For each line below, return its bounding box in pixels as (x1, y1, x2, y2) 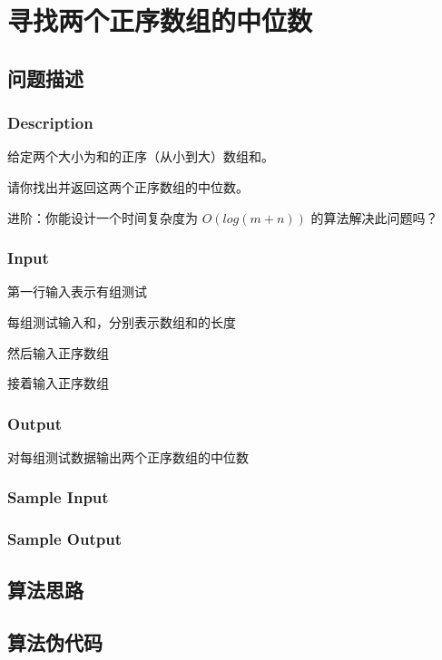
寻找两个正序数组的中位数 (7, 2, 313, 39)
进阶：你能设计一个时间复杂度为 (7, 208, 198, 227)
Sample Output (7, 528, 122, 550)
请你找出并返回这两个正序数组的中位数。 (7, 177, 249, 196)
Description (7, 112, 93, 134)
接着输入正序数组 (7, 374, 109, 393)
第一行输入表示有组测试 (7, 282, 147, 301)
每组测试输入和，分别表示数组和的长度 (7, 312, 236, 331)
